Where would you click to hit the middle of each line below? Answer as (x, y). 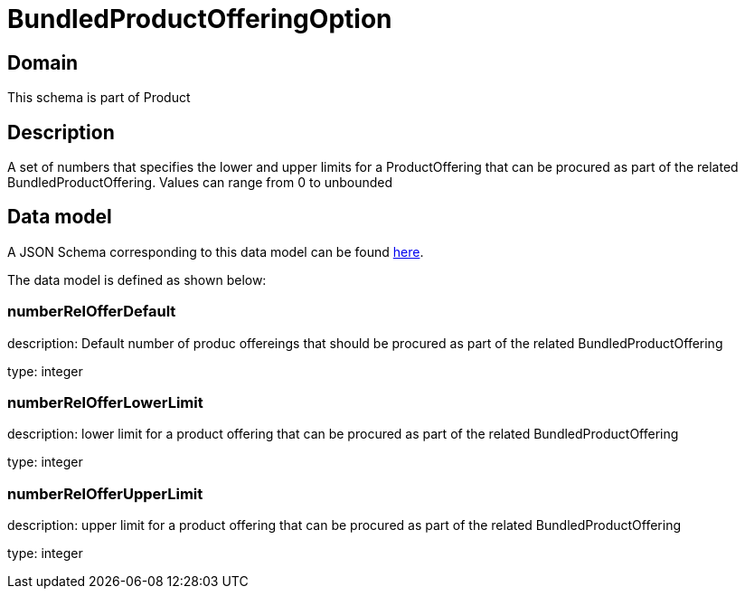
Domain (43, 62)
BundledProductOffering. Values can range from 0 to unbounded (200, 183)
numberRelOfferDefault (92, 312)
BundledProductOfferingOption (200, 19)
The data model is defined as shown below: (137, 279)
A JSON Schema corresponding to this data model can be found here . (216, 251)
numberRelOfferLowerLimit (105, 402)
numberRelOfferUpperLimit (105, 493)
